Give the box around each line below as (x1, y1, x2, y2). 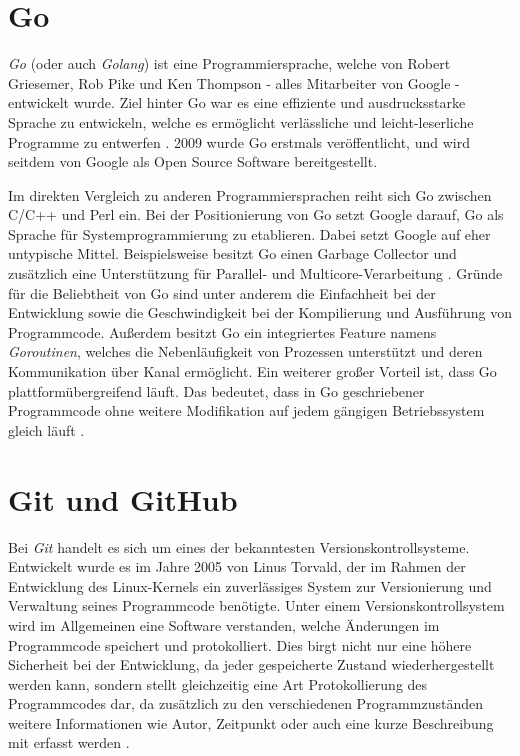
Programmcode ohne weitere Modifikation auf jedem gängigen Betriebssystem (8, 400, 485, 421)
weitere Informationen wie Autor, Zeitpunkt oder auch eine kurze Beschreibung (8, 712, 494, 733)
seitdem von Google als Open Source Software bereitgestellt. (8, 151, 378, 172)
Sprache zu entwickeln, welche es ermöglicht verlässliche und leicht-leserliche (8, 111, 474, 132)
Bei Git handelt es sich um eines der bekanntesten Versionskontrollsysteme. (8, 536, 470, 557)
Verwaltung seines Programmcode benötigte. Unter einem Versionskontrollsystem (8, 595, 505, 616)
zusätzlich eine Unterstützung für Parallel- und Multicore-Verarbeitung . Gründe (8, 263, 503, 284)
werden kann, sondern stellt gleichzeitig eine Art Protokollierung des (8, 673, 428, 694)
